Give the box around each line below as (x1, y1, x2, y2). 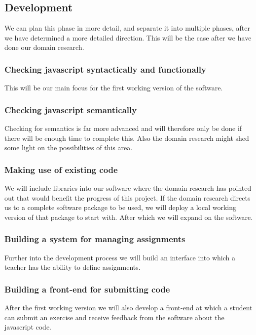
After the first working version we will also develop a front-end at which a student (4, 302, 253, 313)
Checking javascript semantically (4, 103, 137, 116)
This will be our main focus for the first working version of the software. (4, 83, 223, 93)
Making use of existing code (4, 163, 118, 175)
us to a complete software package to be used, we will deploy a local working (4, 202, 237, 212)
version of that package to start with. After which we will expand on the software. (4, 211, 253, 222)
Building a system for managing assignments (4, 233, 185, 245)
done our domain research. (4, 42, 84, 52)
